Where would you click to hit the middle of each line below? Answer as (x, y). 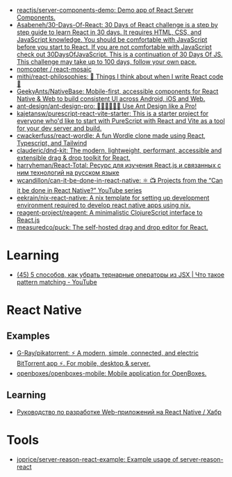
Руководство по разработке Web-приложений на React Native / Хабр (119, 412)
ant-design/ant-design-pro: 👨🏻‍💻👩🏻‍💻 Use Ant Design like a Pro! (107, 106)
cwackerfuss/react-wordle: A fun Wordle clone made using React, (111, 136)
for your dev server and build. (59, 128)
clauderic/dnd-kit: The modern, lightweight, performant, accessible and (119, 150)
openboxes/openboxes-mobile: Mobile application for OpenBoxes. (111, 373)
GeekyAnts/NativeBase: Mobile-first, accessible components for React (117, 91)
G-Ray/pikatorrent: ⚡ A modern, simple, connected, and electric (108, 353)
